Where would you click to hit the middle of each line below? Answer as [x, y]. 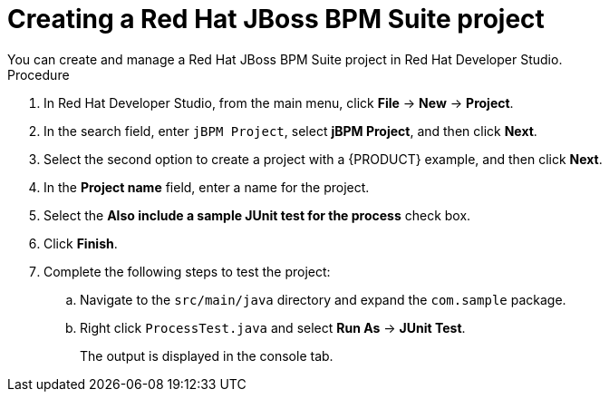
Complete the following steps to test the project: [187, 271]
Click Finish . [81, 243]
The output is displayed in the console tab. [207, 355]
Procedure [39, 74]
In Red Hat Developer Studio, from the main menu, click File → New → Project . [279, 102]
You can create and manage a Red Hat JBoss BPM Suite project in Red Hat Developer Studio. [285, 59]
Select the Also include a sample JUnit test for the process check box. [257, 215]
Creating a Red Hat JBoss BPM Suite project [276, 19]
